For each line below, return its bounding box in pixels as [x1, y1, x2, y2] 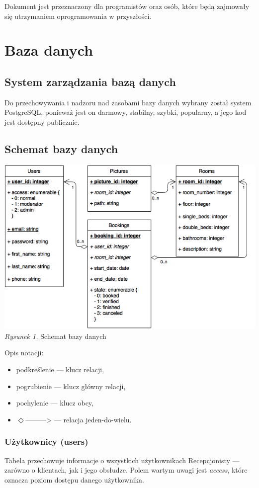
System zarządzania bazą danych [4, 74, 176, 89]
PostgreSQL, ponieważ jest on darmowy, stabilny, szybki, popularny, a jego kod [4, 107, 247, 117]
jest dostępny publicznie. [4, 116, 80, 127]
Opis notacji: [4, 347, 44, 358]
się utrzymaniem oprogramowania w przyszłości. [4, 10, 152, 21]
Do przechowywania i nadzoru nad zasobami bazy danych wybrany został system [4, 97, 252, 107]
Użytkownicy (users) [4, 435, 88, 448]
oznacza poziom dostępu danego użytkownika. [4, 474, 144, 485]
